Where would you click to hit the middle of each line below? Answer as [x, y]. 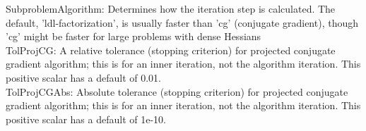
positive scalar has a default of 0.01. [83, 77]
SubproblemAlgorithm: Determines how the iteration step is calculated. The [171, 8]
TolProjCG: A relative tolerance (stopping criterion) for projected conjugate [171, 50]
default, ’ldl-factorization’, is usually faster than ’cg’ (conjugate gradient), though [182, 22]
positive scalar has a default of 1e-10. [86, 119]
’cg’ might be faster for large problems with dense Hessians [134, 36]
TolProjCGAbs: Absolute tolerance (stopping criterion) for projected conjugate [177, 91]
